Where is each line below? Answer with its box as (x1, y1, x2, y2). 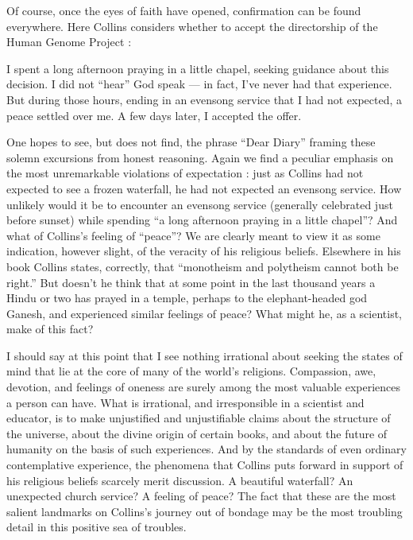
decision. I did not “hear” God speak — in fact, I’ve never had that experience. (6, 76, 392, 92)
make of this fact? (6, 321, 94, 337)
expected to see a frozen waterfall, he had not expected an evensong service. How (6, 180, 402, 196)
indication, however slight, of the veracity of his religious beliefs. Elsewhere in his (6, 243, 401, 259)
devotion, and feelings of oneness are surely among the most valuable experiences (6, 379, 400, 395)
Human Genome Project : (6, 33, 132, 50)
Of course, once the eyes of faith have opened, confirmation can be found (6, 2, 361, 18)
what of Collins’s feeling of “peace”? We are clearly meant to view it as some (6, 227, 380, 243)
